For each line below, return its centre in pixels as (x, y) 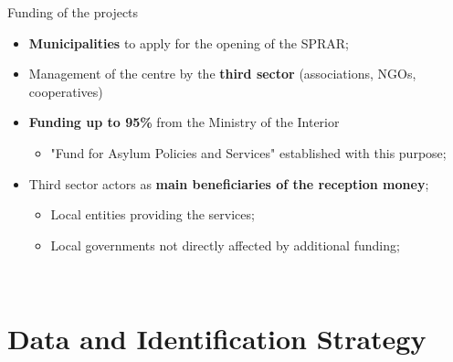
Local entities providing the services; (153, 214)
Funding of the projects (73, 12)
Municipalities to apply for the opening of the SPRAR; (189, 43)
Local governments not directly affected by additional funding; (225, 245)
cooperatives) (66, 91)
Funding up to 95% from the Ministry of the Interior (184, 122)
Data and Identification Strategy (217, 339)
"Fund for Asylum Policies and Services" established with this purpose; (248, 152)
